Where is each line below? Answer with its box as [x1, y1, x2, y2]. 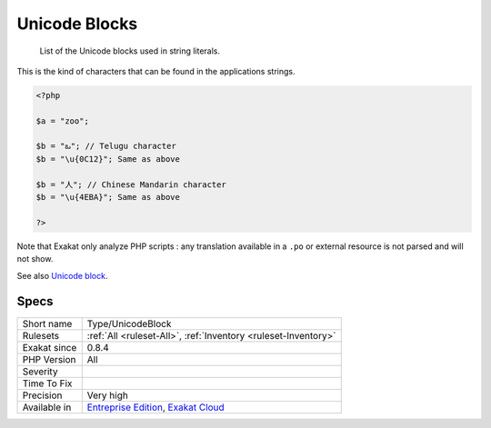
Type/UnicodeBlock [86, 317, 172, 330]
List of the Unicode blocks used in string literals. [39, 45, 221, 56]
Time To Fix [22, 377, 73, 390]
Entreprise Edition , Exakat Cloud [86, 401, 225, 413]
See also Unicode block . [16, 270, 108, 281]
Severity [22, 364, 58, 377]
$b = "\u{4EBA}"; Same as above [35, 192, 181, 203]
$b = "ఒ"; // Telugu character [35, 141, 176, 152]
